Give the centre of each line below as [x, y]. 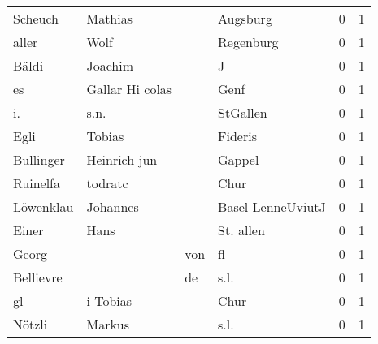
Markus [108, 324]
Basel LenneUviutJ [272, 206]
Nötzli [30, 324]
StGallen [243, 112]
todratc [107, 183]
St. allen [241, 230]
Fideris [237, 136]
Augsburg [245, 18]
